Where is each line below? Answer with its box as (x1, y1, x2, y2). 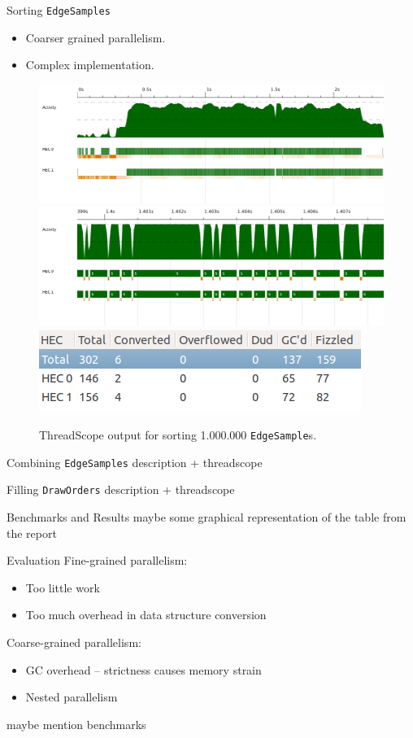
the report (7, 524, 57, 541)
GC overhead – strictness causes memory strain (25, 661, 262, 678)
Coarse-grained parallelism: (7, 634, 141, 651)
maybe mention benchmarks (7, 715, 146, 732)
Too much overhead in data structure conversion (25, 606, 267, 623)
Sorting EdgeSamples (7, 2, 111, 18)
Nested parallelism (25, 688, 118, 705)
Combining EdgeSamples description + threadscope (7, 453, 263, 470)
